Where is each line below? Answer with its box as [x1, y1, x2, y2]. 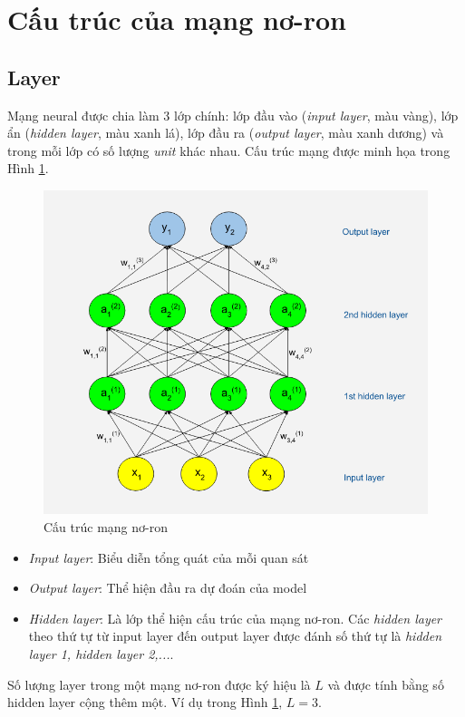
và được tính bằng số [327, 674, 444, 693]
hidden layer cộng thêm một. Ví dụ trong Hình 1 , [7, 693, 283, 712]
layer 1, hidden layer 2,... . [28, 644, 174, 663]
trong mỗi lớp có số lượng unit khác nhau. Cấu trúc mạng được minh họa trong [7, 140, 450, 160]
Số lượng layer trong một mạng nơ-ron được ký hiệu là [7, 674, 311, 693]
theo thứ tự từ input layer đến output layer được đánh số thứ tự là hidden [28, 626, 442, 645]
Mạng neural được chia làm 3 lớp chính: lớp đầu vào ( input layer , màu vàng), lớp [7, 105, 459, 124]
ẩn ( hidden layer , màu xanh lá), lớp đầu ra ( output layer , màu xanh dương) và [7, 123, 444, 142]
